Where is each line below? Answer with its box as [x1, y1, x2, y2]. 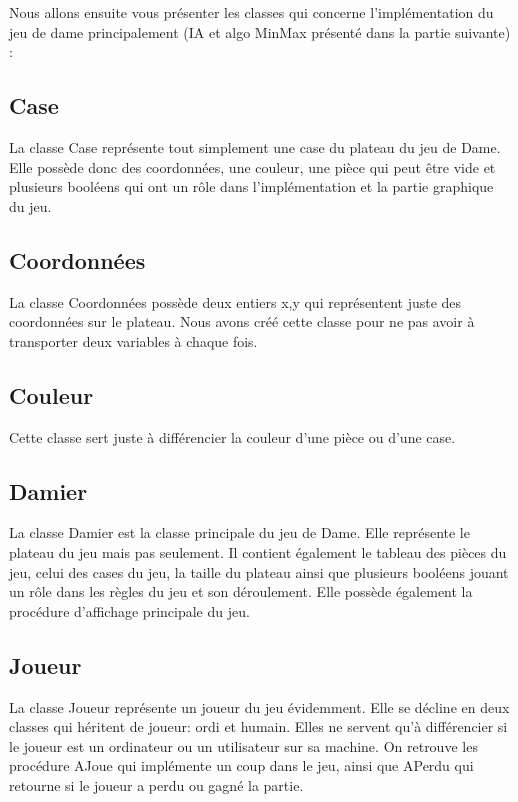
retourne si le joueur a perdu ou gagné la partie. [9, 774, 304, 795]
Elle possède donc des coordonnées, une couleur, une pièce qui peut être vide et [9, 156, 496, 177]
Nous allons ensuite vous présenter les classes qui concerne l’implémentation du [9, 2, 494, 22]
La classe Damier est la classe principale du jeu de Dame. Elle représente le [9, 522, 470, 543]
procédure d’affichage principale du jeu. [9, 600, 250, 621]
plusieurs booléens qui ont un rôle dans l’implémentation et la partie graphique [9, 176, 494, 197]
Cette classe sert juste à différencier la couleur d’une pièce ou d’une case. [9, 426, 456, 447]
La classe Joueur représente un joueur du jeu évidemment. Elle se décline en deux [9, 696, 510, 717]
